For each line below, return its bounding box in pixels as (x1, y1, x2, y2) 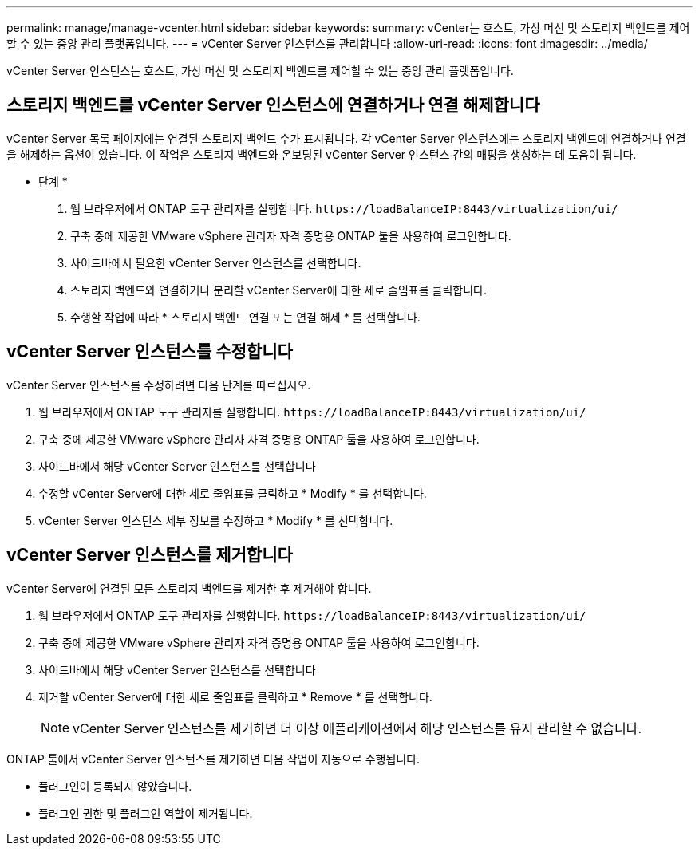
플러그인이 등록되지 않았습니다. (38, 779, 192, 793)
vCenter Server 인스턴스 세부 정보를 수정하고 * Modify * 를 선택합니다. (38, 513, 393, 527)
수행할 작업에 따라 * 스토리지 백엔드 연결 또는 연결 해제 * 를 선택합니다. (70, 310, 421, 324)
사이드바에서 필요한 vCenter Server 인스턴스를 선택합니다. (70, 255, 361, 270)
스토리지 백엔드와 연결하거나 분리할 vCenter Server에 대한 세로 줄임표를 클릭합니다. (70, 282, 487, 297)
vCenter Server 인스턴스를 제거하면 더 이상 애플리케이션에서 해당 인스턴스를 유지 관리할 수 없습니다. (73, 720, 642, 736)
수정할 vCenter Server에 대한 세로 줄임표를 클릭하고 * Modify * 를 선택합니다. (38, 486, 427, 500)
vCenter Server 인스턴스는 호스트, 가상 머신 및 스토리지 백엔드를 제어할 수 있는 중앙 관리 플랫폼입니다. (6, 64, 514, 77)
